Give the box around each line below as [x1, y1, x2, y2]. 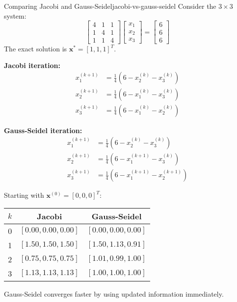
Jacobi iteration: [4, 60, 60, 70]
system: [4, 10, 26, 21]
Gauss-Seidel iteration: [4, 125, 82, 135]
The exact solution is [4, 44, 67, 54]
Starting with [4, 190, 44, 200]
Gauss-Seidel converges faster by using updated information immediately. [4, 288, 224, 299]
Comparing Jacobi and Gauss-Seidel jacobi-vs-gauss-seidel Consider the [4, 1, 216, 11]
